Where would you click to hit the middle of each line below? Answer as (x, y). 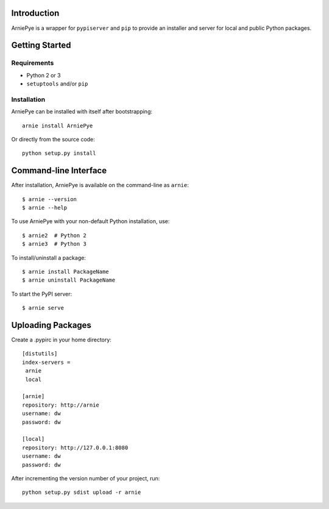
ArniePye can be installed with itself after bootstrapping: (82, 112)
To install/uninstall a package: (49, 258)
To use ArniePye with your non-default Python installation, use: (90, 221)
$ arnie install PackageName (65, 272)
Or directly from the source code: (53, 139)
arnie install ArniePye (58, 126)
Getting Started (41, 45)
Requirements (33, 63)
